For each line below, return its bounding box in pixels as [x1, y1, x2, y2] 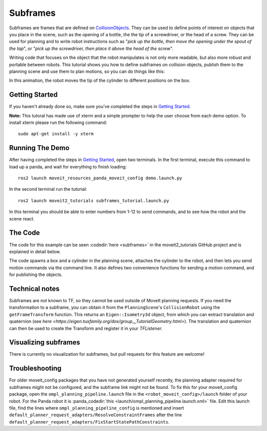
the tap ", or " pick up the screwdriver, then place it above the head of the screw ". [9, 45, 174, 52]
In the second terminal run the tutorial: [9, 186, 88, 192]
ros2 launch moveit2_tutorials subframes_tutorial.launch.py [18, 198, 169, 203]
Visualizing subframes [9, 338, 81, 347]
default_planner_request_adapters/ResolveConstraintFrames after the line [9, 412, 182, 418]
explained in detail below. [9, 248, 61, 255]
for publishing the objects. [9, 271, 63, 277]
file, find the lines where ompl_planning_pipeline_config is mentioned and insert [9, 405, 184, 411]
